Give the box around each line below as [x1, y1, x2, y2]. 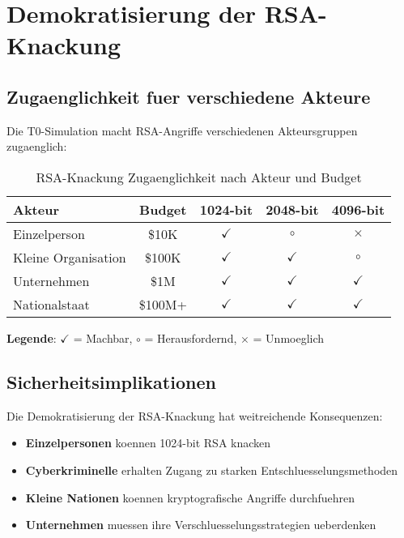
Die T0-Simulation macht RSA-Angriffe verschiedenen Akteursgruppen [6, 122, 358, 139]
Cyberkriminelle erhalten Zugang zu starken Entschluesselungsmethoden [25, 461, 398, 478]
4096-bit [331, 199, 385, 219]
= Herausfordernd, [144, 329, 237, 346]
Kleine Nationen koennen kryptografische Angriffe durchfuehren [25, 489, 355, 506]
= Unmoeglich [253, 329, 325, 346]
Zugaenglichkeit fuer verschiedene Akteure [6, 83, 371, 109]
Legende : [6, 329, 57, 346]
